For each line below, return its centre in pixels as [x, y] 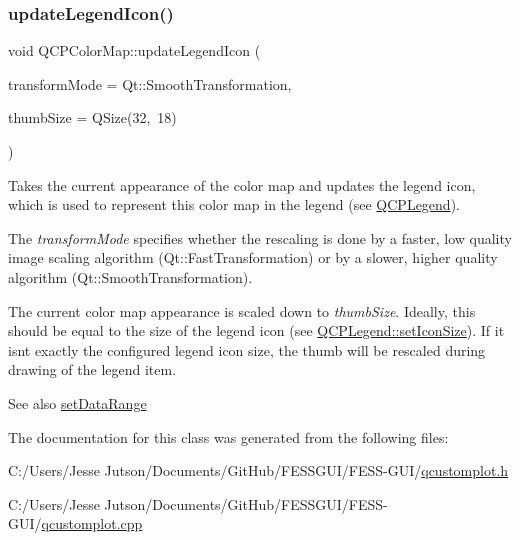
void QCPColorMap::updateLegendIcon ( [134, 50]
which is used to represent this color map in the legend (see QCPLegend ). [234, 204]
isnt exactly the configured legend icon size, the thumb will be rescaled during [247, 349]
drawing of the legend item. [92, 369]
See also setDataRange [77, 402]
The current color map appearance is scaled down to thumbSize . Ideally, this [242, 310]
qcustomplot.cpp [92, 523]
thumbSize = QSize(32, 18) [92, 117]
